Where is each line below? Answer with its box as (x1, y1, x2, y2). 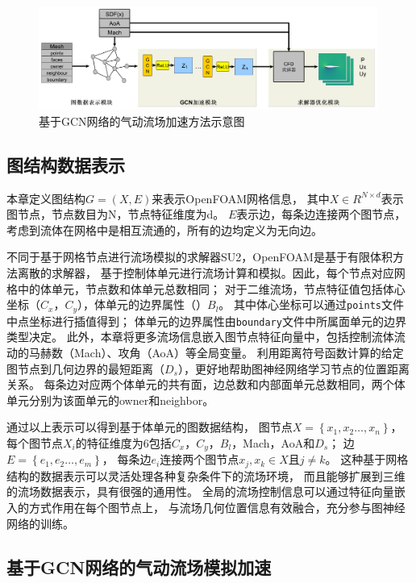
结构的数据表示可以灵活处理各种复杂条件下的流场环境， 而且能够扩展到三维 (6, 467, 406, 484)
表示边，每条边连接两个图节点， (236, 206, 406, 223)
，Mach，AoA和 (231, 434, 315, 451)
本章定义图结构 (6, 189, 85, 206)
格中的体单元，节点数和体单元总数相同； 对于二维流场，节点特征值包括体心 (6, 280, 406, 297)
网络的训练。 (6, 514, 74, 531)
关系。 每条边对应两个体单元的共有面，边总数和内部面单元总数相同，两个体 (6, 376, 406, 393)
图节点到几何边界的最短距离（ (6, 360, 164, 377)
